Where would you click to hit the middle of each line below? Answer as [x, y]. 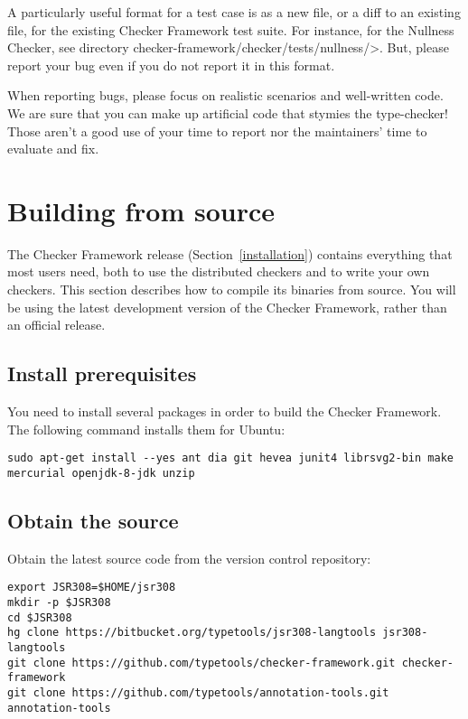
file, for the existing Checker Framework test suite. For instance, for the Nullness [231, 29]
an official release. [56, 325]
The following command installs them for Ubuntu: [146, 429]
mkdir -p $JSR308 [59, 602]
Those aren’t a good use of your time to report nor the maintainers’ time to [217, 131]
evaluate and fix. [53, 149]
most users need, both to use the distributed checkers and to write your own [219, 271]
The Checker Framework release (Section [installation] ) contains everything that [230, 253]
